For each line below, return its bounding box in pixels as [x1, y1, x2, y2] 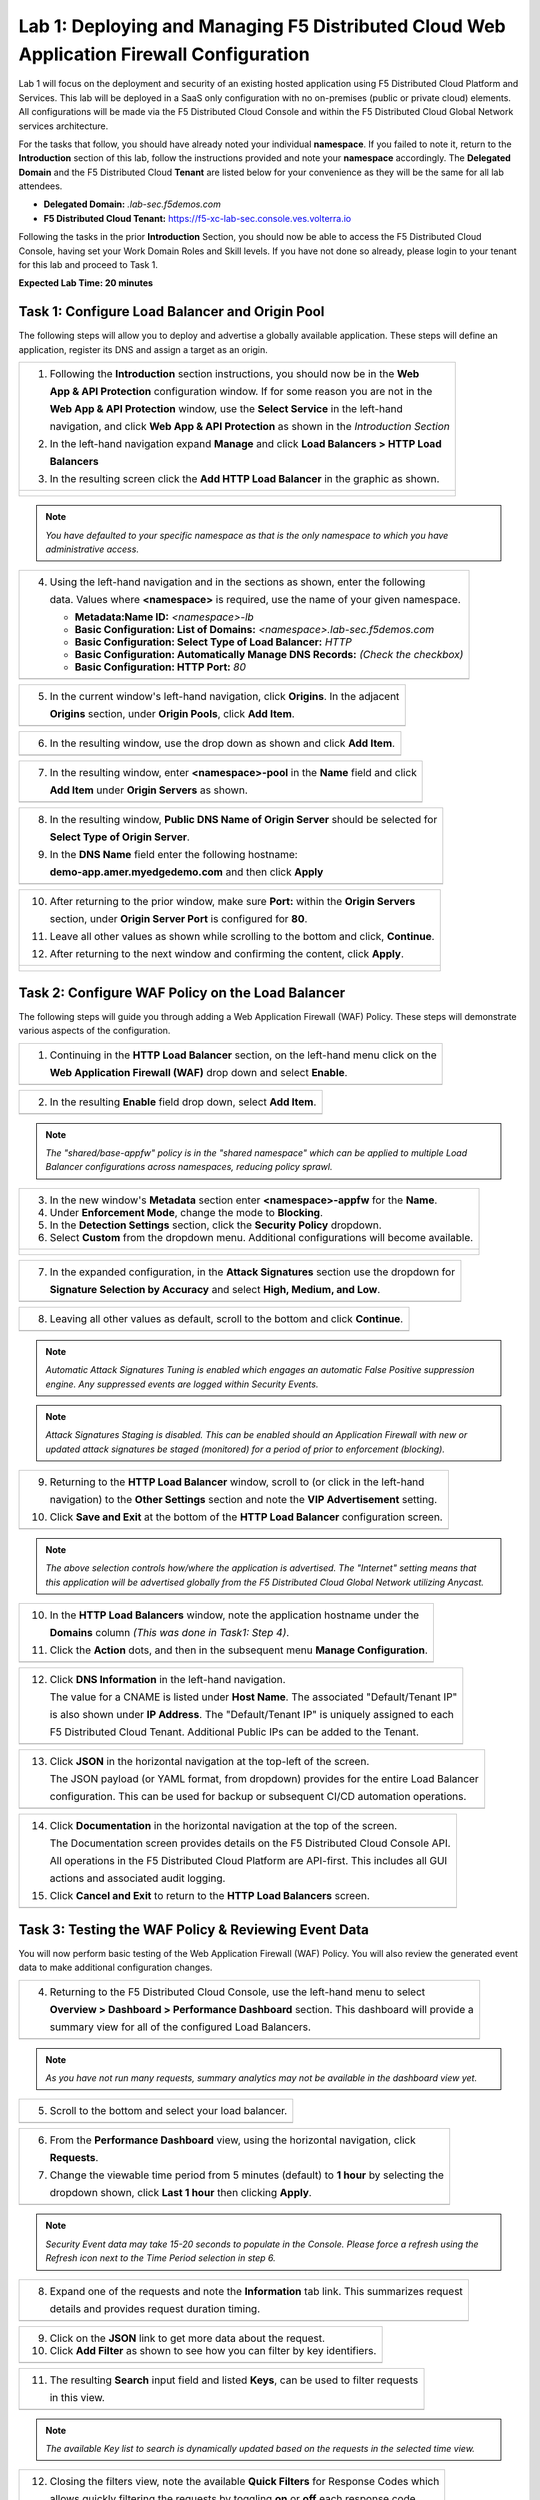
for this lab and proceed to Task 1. [18, 259, 159, 271]
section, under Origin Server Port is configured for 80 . [49, 912, 308, 926]
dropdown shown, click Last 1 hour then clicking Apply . [49, 2186, 312, 2200]
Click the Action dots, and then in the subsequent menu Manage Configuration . [49, 1643, 429, 1657]
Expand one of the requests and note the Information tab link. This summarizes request [49, 2284, 464, 2298]
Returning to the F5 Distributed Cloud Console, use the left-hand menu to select [49, 1985, 426, 1999]
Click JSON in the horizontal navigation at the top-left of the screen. [49, 1755, 370, 1769]
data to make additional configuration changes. [18, 1961, 213, 1974]
